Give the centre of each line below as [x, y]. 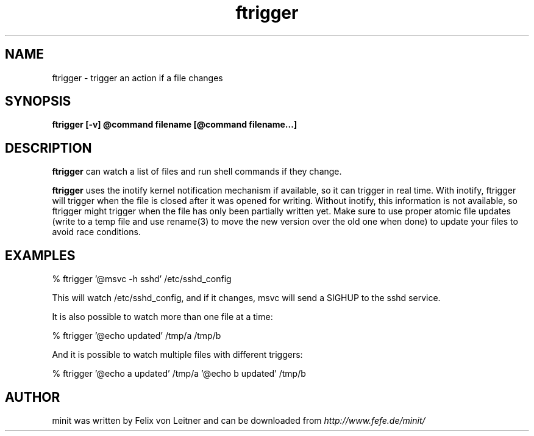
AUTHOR [33, 397]
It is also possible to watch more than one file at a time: [162, 317]
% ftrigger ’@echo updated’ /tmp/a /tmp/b [137, 336]
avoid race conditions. [96, 232]
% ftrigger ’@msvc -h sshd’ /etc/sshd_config [142, 279]
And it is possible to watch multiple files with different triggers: [177, 355]
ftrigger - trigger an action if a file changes [137, 78]
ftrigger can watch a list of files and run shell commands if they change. [197, 172]
